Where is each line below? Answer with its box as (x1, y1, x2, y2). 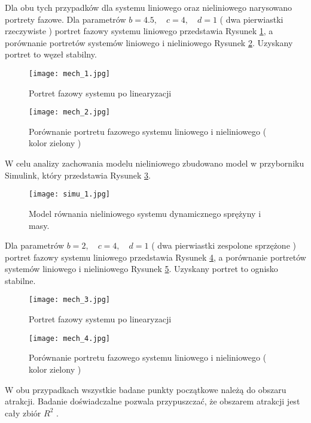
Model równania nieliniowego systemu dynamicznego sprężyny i (29, 207, 261, 219)
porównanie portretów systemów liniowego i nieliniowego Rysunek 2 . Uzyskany (5, 36, 293, 49)
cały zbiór (5, 406, 41, 419)
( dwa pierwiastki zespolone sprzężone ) (151, 239, 296, 252)
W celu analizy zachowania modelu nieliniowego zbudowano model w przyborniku (5, 157, 304, 170)
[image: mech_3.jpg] (29, 295, 111, 304)
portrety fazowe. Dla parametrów (5, 13, 126, 25)
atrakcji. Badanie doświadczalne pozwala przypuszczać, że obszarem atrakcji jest (5, 395, 300, 407)
